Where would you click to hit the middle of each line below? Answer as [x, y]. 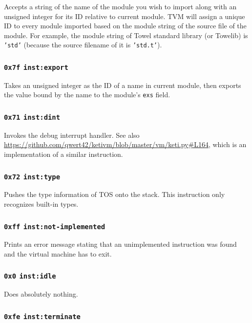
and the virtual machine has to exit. [58, 253]
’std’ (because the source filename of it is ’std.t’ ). [83, 45]
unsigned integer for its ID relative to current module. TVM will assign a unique [125, 16]
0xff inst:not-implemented [55, 226]
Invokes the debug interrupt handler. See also [72, 135]
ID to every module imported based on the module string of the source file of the [125, 26]
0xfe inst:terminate [42, 316]
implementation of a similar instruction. [63, 154]
